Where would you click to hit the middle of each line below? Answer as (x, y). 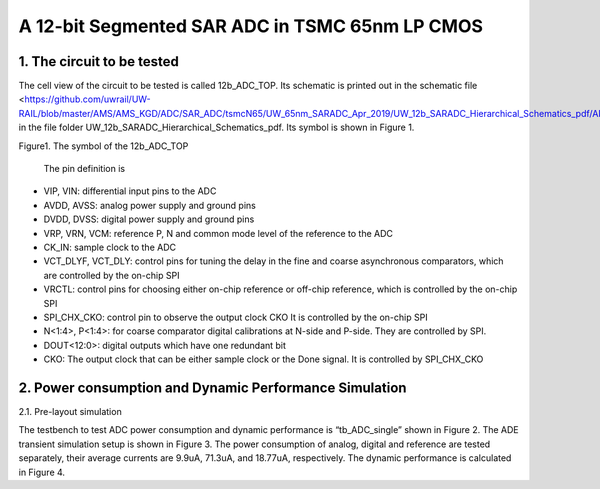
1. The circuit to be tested (98, 61)
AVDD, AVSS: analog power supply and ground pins (150, 205)
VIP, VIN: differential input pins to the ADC (130, 191)
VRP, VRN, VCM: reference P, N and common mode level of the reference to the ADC (218, 233)
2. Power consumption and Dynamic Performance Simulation (212, 387)
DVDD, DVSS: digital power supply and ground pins (149, 219)
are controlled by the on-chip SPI (111, 275)
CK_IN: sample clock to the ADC (110, 247)
